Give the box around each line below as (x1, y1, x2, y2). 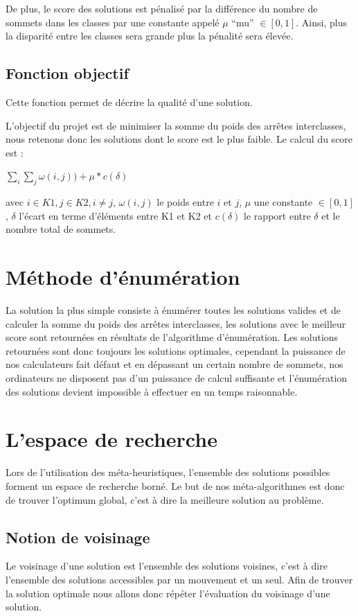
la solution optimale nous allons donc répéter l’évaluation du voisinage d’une (6, 586, 330, 600)
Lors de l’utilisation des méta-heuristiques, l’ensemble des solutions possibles (6, 465, 330, 479)
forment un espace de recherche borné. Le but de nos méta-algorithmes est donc (6, 478, 345, 493)
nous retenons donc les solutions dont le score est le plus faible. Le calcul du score (6, 132, 353, 146)
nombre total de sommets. (6, 222, 116, 236)
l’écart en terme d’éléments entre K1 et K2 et (19, 208, 213, 222)
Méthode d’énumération (6, 263, 240, 291)
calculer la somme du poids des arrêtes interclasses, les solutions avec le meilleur (6, 316, 346, 331)
